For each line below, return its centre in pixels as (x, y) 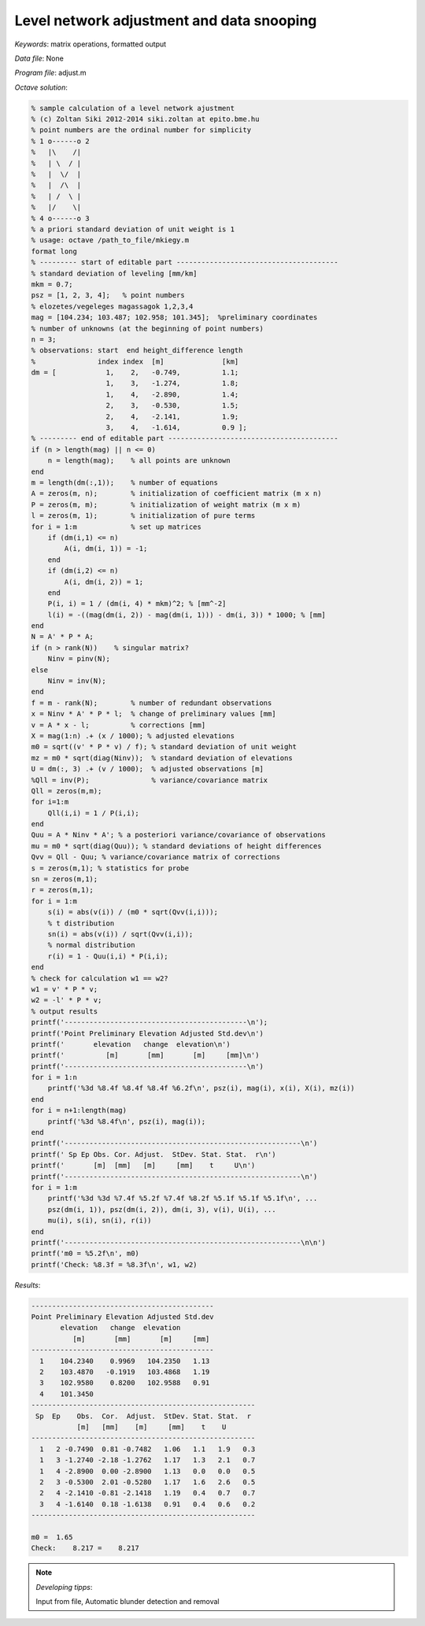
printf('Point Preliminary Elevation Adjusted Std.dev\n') (147, 1033)
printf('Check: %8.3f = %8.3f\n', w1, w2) (114, 1264)
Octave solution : (41, 87)
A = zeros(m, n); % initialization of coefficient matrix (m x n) (176, 493)
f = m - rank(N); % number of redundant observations (152, 703)
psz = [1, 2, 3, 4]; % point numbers (108, 296)
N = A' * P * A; (63, 637)
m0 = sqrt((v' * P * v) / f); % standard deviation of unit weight (164, 747)
